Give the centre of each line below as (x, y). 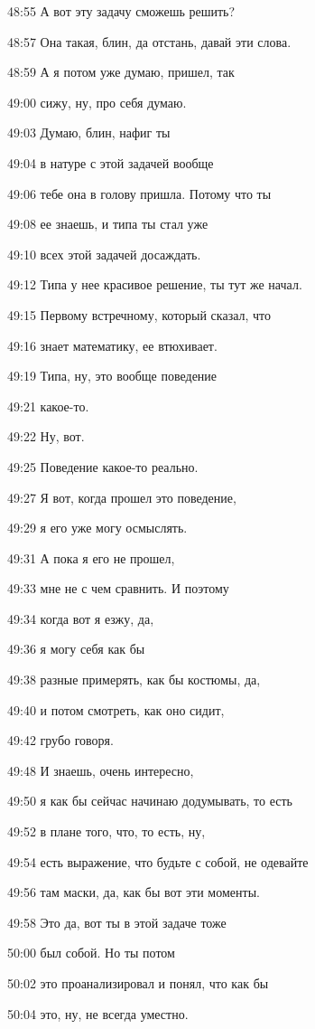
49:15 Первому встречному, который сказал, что (139, 314)
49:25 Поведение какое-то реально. (103, 466)
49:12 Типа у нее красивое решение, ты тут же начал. (155, 284)
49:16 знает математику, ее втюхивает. (112, 345)
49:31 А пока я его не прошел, (91, 557)
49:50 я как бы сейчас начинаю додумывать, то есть (150, 801)
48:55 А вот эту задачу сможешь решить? (121, 11)
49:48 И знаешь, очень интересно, (101, 770)
